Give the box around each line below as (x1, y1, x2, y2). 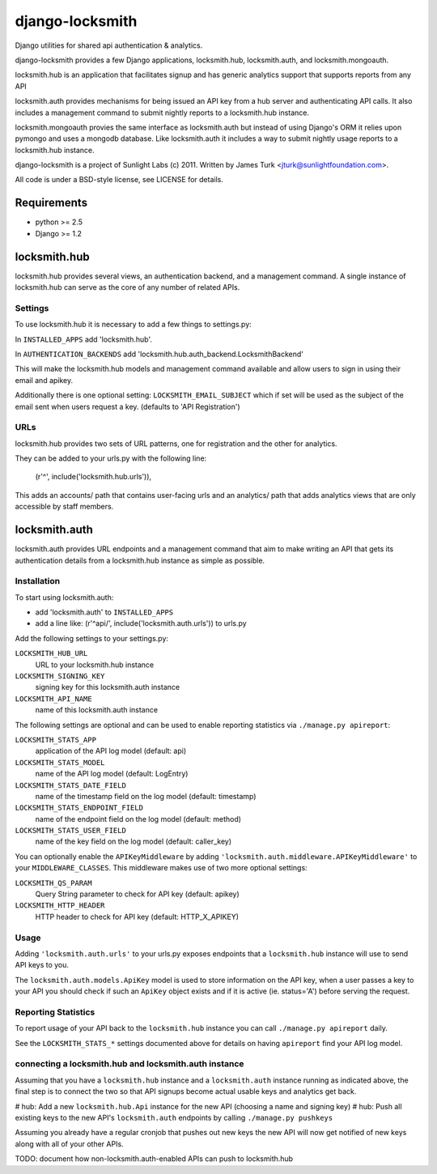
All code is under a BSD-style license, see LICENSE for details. (15, 175, 224, 185)
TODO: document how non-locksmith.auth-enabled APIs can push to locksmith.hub (15, 1154, 294, 1163)
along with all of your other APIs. (15, 1138, 125, 1149)
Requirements (15, 196, 88, 210)
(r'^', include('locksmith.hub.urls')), (35, 472, 152, 482)
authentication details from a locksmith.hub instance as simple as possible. (15, 555, 265, 565)
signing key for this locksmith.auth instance (35, 683, 180, 692)
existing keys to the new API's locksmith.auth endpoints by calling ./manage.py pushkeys (15, 1112, 333, 1122)
